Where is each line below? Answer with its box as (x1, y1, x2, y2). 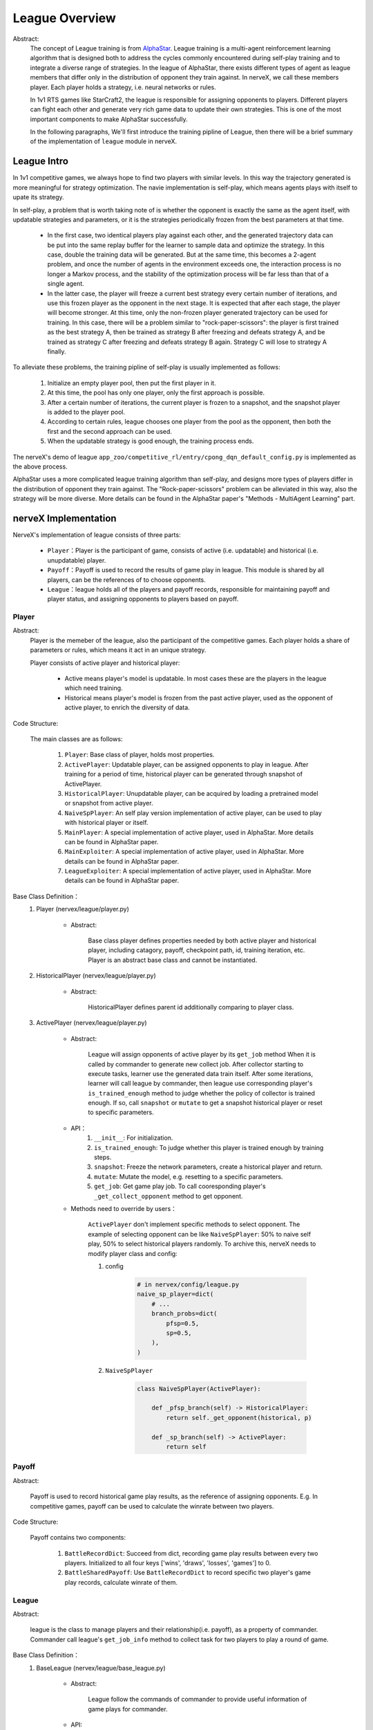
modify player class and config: (88, 1249, 178, 1257)
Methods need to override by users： (70, 1205, 178, 1212)
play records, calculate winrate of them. (64, 1578, 178, 1586)
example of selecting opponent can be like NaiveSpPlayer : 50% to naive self (88, 1230, 311, 1238)
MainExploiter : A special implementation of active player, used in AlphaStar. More (64, 848, 304, 856)
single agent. (47, 280, 84, 288)
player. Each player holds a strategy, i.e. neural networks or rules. (30, 83, 217, 91)
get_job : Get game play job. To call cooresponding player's (94, 1182, 266, 1190)
